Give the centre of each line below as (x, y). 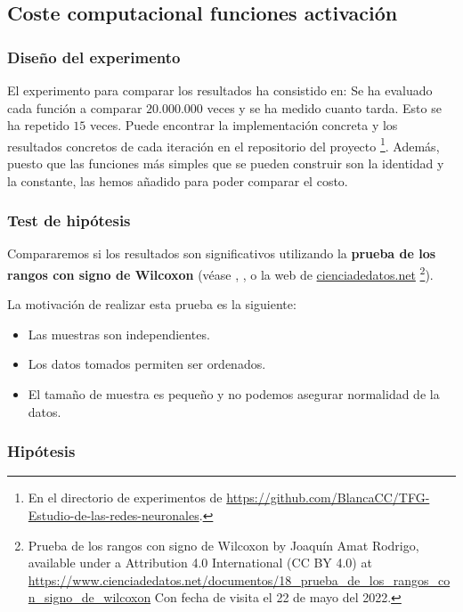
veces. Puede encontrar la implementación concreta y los (244, 125)
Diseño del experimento (94, 57)
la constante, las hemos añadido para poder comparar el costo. (178, 180)
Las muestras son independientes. (119, 334)
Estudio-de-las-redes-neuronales (114, 515)
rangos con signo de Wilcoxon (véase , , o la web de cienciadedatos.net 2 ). (220, 273)
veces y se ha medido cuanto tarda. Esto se (324, 107)
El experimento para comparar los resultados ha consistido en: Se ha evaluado (220, 90)
